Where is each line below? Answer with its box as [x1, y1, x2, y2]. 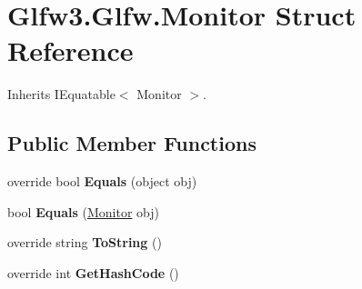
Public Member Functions [7, 129, 256, 157]
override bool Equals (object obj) [7, 172, 197, 191]
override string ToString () [7, 233, 162, 252]
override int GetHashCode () [7, 263, 179, 282]
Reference [7, 32, 134, 69]
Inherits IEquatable [7, 85, 116, 104]
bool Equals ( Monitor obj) [7, 202, 159, 221]
